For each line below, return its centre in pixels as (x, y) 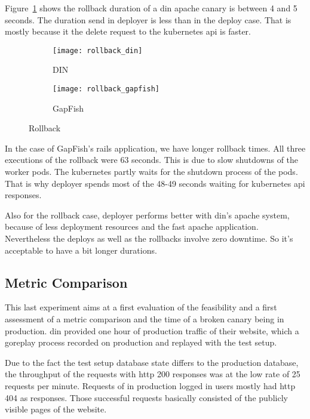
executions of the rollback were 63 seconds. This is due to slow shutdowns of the (152, 160)
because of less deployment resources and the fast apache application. (132, 227)
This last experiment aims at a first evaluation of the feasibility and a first (141, 307)
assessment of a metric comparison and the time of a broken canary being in (145, 319)
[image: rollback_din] (98, 50)
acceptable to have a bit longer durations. (81, 250)
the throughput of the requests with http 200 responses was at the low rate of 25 (153, 374)
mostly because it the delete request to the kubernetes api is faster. (128, 31)
